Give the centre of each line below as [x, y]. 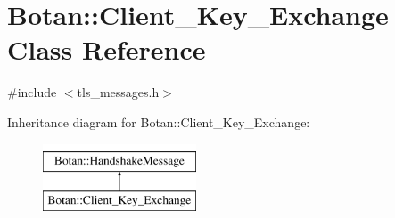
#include [32, 92]
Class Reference [107, 49]
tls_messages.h [118, 92]
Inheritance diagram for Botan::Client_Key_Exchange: [159, 121]
